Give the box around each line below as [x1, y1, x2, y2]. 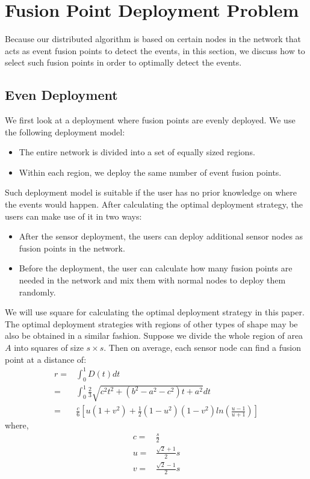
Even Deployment [5, 85, 118, 104]
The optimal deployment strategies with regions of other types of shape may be [5, 317, 298, 330]
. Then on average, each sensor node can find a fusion [104, 341, 302, 354]
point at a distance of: [5, 353, 87, 365]
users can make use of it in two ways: [5, 209, 142, 222]
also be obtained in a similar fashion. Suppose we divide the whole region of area [5, 329, 303, 342]
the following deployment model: [5, 125, 125, 138]
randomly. [19, 285, 56, 298]
